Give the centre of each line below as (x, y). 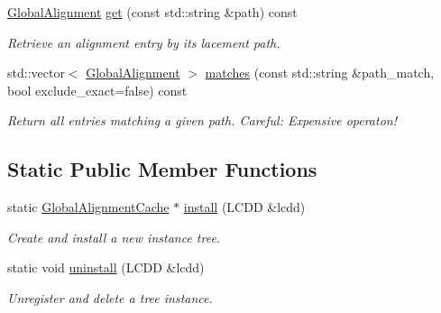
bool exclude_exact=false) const (97, 90)
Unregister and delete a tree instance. (110, 297)
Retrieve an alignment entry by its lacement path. (144, 42)
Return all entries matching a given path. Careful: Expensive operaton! (202, 120)
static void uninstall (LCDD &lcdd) (106, 267)
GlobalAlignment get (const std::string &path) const (152, 12)
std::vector (36, 73)
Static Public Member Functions (162, 169)
